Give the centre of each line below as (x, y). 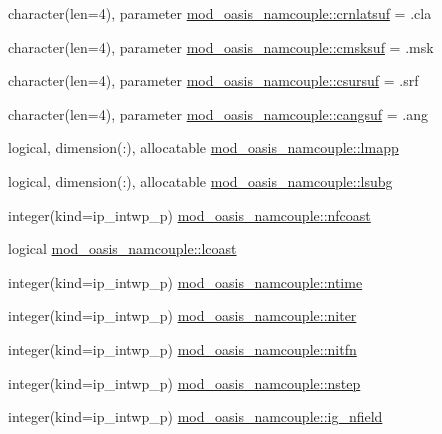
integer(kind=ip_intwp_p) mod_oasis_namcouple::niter (182, 315)
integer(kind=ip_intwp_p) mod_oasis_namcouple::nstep (184, 382)
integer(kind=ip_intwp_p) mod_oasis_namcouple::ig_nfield (195, 416)
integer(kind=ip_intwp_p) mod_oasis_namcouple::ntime (185, 281)
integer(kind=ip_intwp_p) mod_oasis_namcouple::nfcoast (189, 214)
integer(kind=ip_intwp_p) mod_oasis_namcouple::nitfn (182, 348)
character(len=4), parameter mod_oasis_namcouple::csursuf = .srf (213, 80)
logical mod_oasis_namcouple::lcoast (122, 248)
